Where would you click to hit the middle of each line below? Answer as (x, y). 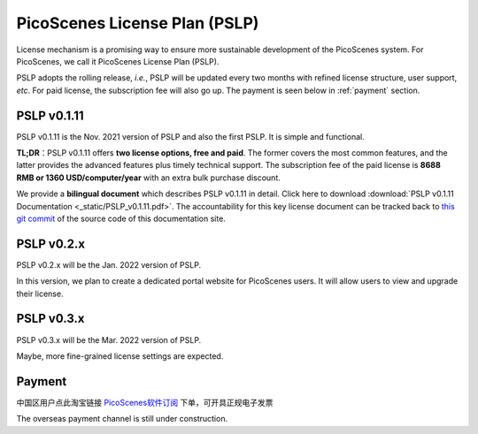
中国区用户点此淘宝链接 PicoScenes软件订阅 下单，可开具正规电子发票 (145, 402)
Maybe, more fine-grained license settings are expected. (120, 356)
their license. (40, 293)
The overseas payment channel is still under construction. (122, 419)
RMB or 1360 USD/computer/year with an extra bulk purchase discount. (148, 178)
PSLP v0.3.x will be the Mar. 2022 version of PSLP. (109, 339)
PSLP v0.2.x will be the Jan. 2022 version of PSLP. (109, 264)
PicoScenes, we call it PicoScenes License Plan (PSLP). (118, 61)
